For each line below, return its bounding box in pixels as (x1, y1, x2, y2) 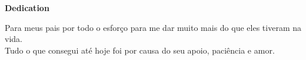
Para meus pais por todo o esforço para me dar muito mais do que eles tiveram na (5, 21, 301, 33)
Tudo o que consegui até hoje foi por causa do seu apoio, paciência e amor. (5, 44, 275, 56)
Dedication (5, 2, 49, 13)
